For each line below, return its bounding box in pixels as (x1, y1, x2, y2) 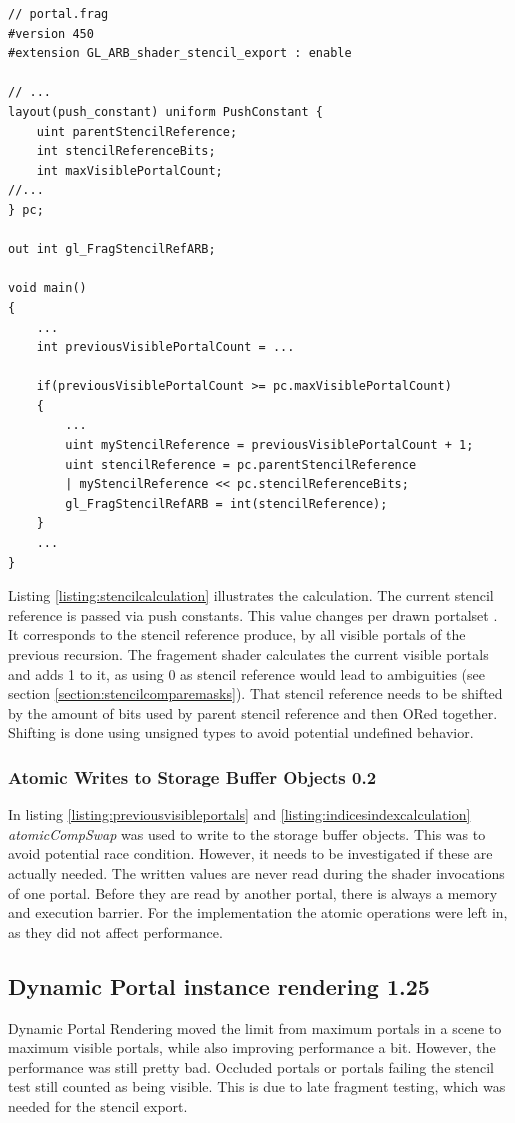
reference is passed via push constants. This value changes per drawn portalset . (8, 604, 498, 625)
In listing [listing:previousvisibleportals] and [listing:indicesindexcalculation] (8, 804, 471, 825)
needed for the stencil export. (8, 1095, 188, 1116)
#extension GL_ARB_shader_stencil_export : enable (8, 46, 352, 61)
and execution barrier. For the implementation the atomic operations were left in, (8, 902, 508, 923)
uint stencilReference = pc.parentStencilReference (65, 457, 417, 472)
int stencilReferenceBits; (36, 144, 216, 159)
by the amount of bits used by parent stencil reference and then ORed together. (8, 702, 498, 723)
